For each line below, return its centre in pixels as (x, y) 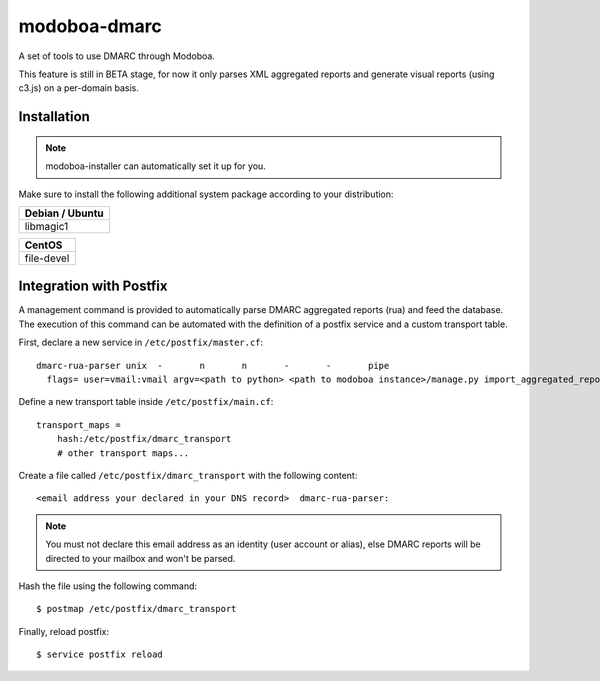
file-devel (47, 258)
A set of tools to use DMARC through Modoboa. (116, 56)
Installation (54, 116)
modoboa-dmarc (90, 26)
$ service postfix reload (100, 654)
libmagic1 (46, 226)
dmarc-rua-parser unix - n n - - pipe (213, 365)
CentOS (43, 245)
